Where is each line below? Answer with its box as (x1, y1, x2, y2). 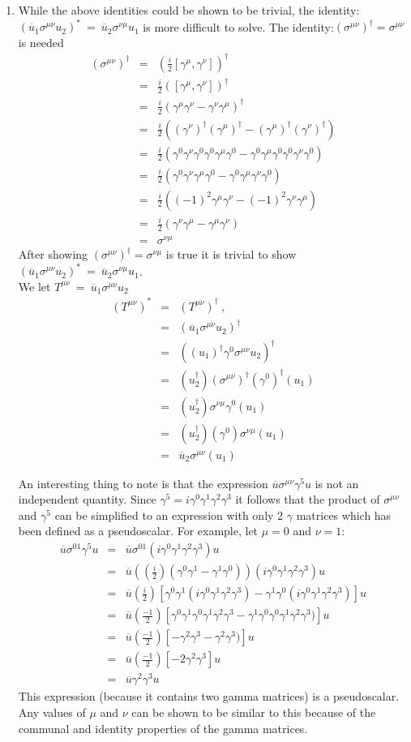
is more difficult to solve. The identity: (143, 18, 334, 35)
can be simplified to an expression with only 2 (54, 506, 284, 523)
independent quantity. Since (18, 491, 156, 508)
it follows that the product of (235, 491, 380, 508)
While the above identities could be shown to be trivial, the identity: (18, 2, 360, 18)
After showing (18, 246, 88, 263)
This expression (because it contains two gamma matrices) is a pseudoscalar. (18, 688, 400, 705)
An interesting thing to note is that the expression (18, 474, 268, 491)
